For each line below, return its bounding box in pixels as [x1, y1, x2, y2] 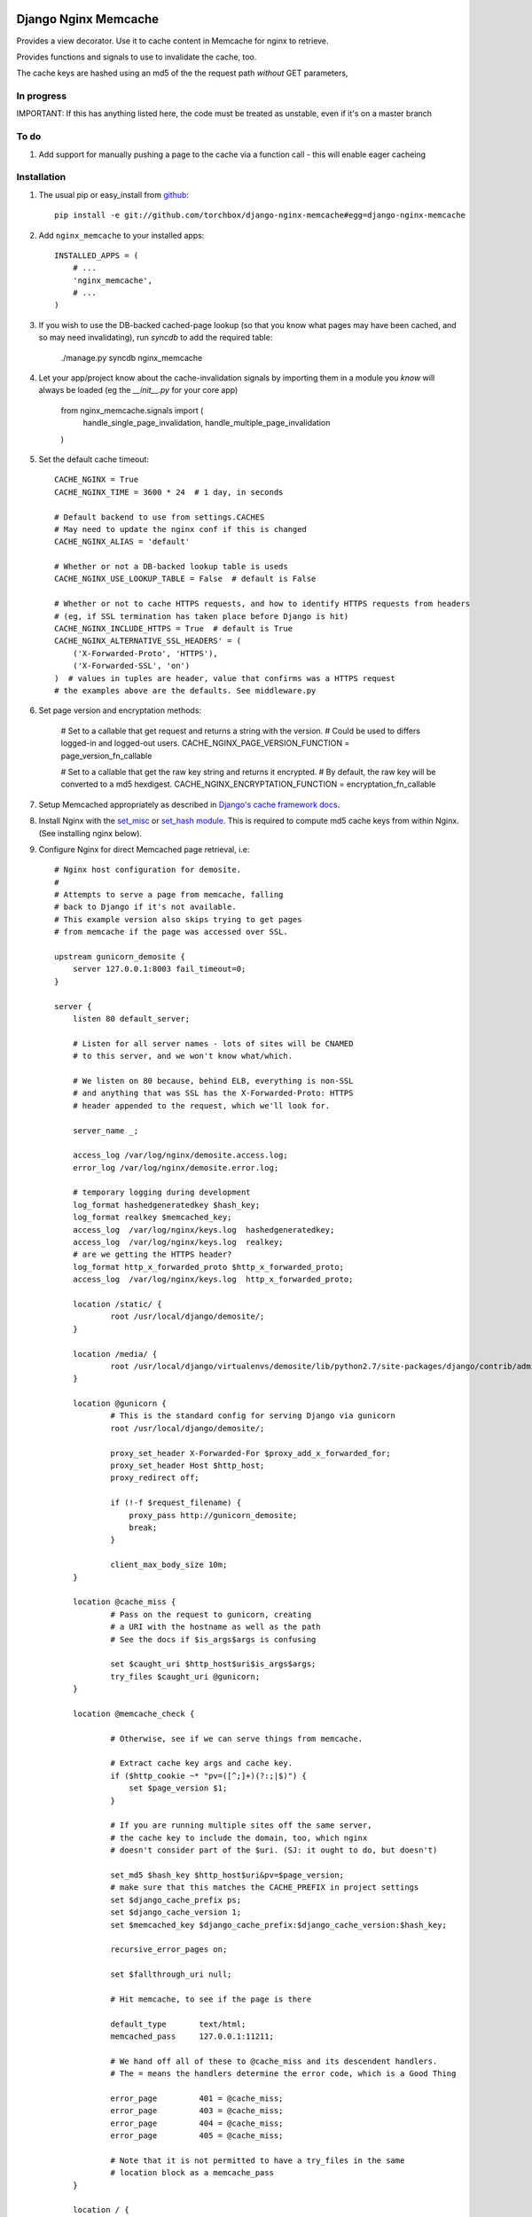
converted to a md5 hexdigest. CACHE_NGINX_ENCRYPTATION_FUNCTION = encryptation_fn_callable [60, 779, 436, 789]
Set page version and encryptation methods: [38, 705, 202, 716]
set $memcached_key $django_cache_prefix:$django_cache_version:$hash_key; [110, 1920, 448, 1930]
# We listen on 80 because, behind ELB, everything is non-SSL [72, 1076, 354, 1085]
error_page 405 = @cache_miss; [110, 2131, 284, 2141]
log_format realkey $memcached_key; [72, 1212, 232, 1223]
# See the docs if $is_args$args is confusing [110, 1634, 317, 1644]
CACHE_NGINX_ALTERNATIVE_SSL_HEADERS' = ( [54, 636, 242, 646]
